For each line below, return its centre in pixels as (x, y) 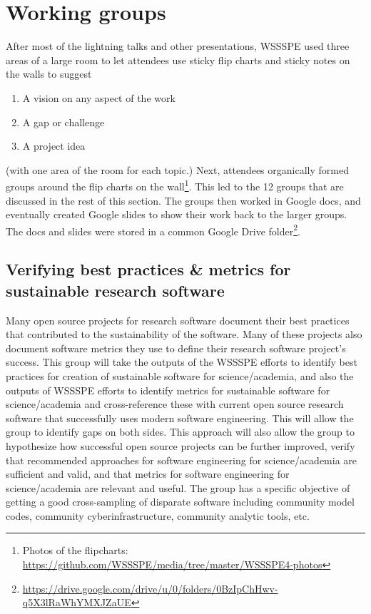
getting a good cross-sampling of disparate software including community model (180, 502)
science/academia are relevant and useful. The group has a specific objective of (178, 487)
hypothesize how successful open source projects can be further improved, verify (181, 445)
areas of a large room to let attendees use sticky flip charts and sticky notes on (178, 60)
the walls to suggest (49, 74)
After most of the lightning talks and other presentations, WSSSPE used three (178, 46)
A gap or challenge (63, 122)
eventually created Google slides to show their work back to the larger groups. (177, 214)
